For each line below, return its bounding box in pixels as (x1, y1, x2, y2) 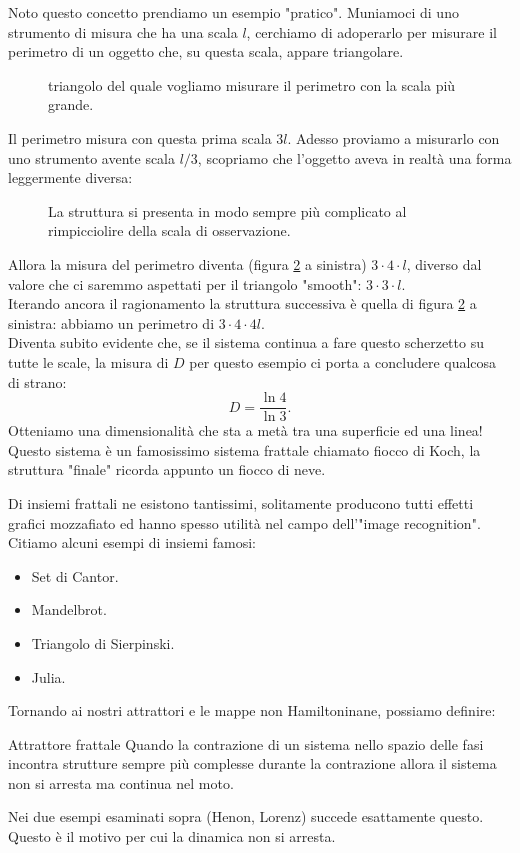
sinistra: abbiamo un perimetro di (8, 312, 215, 333)
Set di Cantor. (31, 565, 119, 586)
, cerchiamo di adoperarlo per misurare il (246, 21, 497, 42)
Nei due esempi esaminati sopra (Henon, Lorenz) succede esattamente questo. (8, 806, 484, 827)
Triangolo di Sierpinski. (31, 632, 175, 653)
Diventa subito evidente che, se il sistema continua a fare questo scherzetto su (8, 332, 484, 353)
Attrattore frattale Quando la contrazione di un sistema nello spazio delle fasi (8, 733, 484, 754)
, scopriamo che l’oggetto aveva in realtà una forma (197, 147, 512, 168)
